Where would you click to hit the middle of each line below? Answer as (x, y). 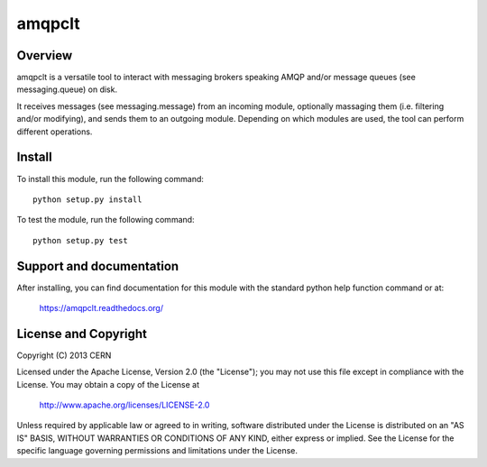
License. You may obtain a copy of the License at (108, 384)
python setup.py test (80, 240)
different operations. (55, 132)
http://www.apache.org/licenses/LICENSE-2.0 (124, 405)
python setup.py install (87, 199)
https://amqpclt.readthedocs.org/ (101, 308)
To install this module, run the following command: (110, 179)
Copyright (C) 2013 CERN (64, 355)
